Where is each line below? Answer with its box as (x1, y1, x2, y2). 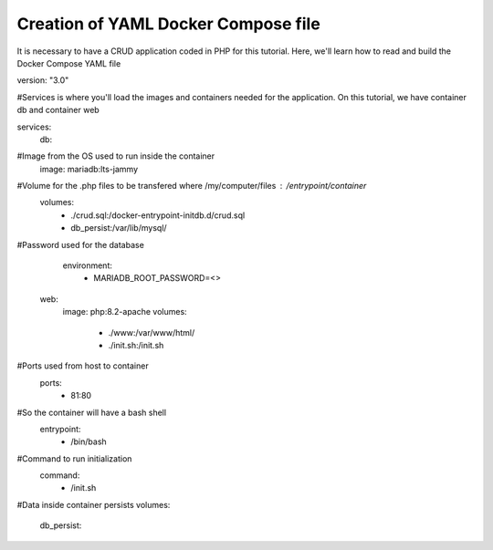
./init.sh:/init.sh (108, 339, 164, 350)
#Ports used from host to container (16, 360, 150, 371)
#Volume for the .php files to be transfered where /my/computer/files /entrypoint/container (16, 181, 367, 192)
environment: (62, 260, 113, 271)
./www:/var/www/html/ (108, 327, 195, 337)
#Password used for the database (16, 239, 145, 250)
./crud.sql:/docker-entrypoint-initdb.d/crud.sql (70, 210, 246, 221)
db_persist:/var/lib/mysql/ (70, 223, 168, 233)
